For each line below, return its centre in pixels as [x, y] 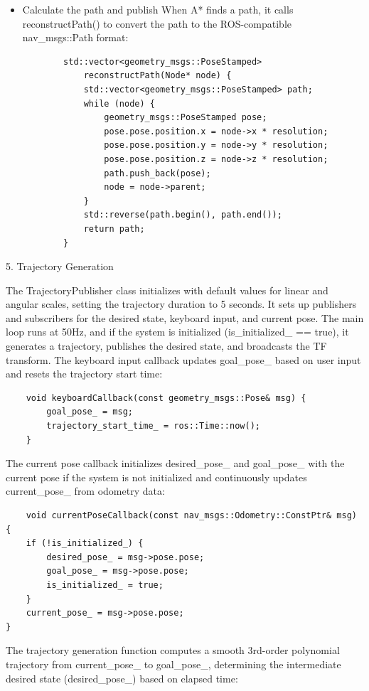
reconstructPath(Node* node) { [157, 76]
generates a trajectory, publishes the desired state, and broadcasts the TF [166, 346]
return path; [114, 229]
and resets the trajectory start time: [84, 374]
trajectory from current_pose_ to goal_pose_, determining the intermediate [173, 664]
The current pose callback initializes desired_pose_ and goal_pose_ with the [175, 463]
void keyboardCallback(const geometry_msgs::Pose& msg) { [166, 398]
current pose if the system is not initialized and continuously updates [156, 477]
